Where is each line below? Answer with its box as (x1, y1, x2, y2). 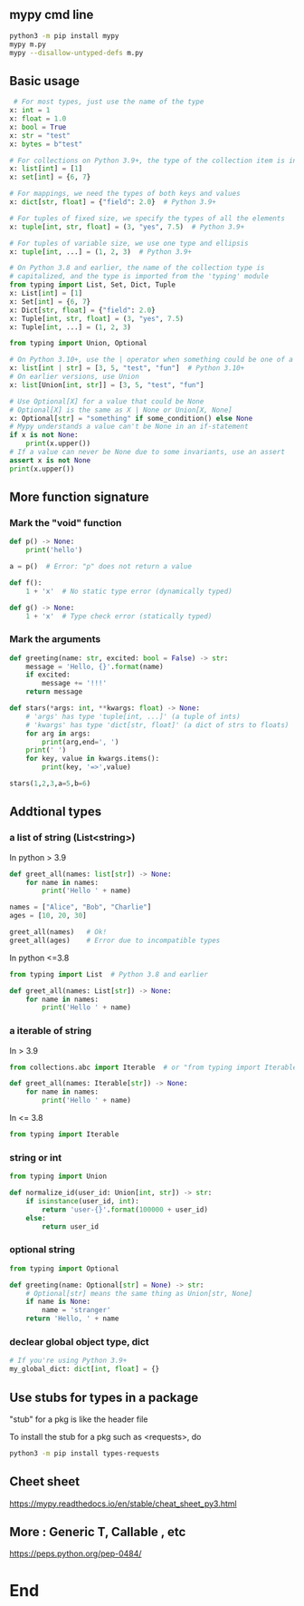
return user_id (42, 1222, 100, 1231)
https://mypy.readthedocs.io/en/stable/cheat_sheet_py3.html (9, 1498, 237, 1509)
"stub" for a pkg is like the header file (9, 1414, 148, 1425)
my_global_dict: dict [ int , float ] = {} (9, 1365, 160, 1374)
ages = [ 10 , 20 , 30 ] (9, 911, 88, 920)
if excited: (25, 670, 71, 679)
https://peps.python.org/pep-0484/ (9, 1548, 142, 1559)
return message (25, 687, 83, 696)
